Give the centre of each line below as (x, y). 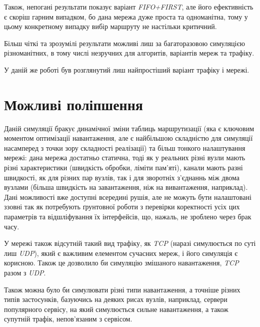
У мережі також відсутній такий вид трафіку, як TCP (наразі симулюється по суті (130, 243)
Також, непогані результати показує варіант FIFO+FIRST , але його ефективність (129, 7)
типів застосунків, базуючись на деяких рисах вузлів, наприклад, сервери (116, 299)
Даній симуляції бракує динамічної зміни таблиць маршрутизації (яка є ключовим (129, 128)
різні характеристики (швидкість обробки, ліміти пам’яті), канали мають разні (123, 168)
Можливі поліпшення (73, 104)
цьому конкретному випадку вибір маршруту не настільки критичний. (110, 26)
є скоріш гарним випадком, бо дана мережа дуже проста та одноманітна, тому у (126, 16)
